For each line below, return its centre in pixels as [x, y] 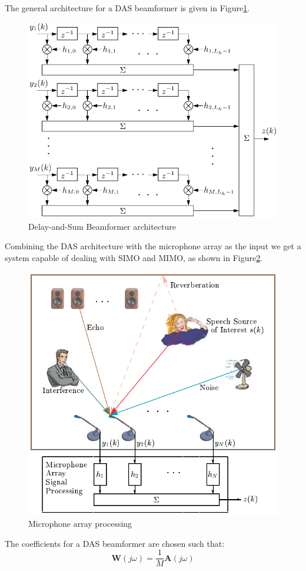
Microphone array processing [80, 524]
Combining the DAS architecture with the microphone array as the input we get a [153, 246]
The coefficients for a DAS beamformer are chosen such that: [115, 543]
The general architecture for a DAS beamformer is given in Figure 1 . [127, 8]
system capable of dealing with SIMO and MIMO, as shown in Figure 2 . [134, 257]
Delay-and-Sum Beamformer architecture [102, 226]
